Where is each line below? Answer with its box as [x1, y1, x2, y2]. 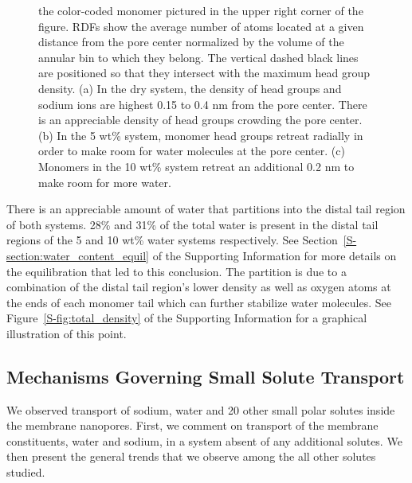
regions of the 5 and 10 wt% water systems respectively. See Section [6, 232, 338, 248]
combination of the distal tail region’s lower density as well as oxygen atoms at [6, 279, 391, 295]
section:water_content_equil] [6, 247, 150, 263]
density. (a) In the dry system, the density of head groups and [38, 80, 342, 96]
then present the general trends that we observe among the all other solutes [6, 448, 376, 465]
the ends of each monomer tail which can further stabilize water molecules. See [6, 294, 391, 310]
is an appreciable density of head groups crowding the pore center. [38, 111, 363, 128]
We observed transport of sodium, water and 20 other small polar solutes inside [6, 401, 395, 418]
